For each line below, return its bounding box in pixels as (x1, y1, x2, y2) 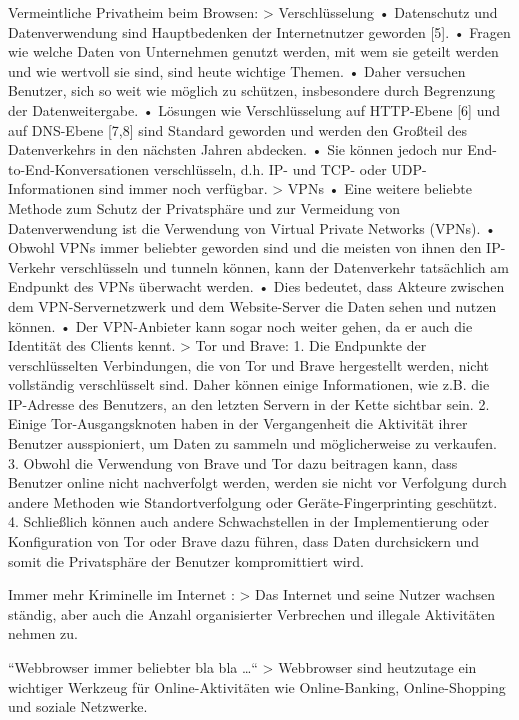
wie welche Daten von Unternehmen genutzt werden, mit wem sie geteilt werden (8, 41, 499, 62)
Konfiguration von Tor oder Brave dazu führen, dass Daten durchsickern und (8, 531, 480, 552)
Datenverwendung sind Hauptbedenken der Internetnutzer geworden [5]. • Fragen (8, 21, 511, 42)
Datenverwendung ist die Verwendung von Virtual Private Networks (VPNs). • (8, 217, 496, 238)
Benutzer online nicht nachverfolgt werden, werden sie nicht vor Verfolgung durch (8, 472, 507, 493)
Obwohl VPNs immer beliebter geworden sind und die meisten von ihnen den (8, 237, 482, 258)
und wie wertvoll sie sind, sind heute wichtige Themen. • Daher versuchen (8, 60, 466, 81)
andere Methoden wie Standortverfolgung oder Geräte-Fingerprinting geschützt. (8, 491, 498, 512)
